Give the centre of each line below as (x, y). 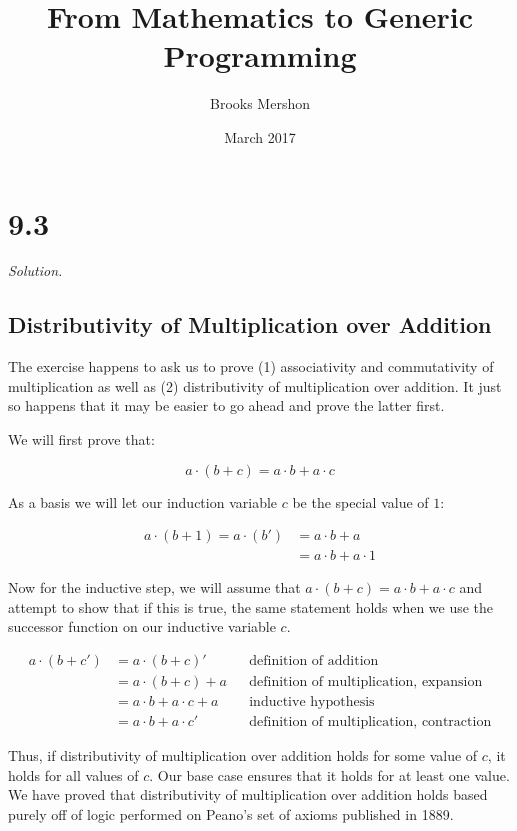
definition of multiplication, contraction (370, 722)
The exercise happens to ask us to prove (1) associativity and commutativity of (251, 366)
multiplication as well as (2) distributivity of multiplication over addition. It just (255, 385)
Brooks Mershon (260, 103)
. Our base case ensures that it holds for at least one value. (329, 774)
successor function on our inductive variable (142, 626)
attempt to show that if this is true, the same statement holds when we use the (251, 606)
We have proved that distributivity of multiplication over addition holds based (248, 794)
